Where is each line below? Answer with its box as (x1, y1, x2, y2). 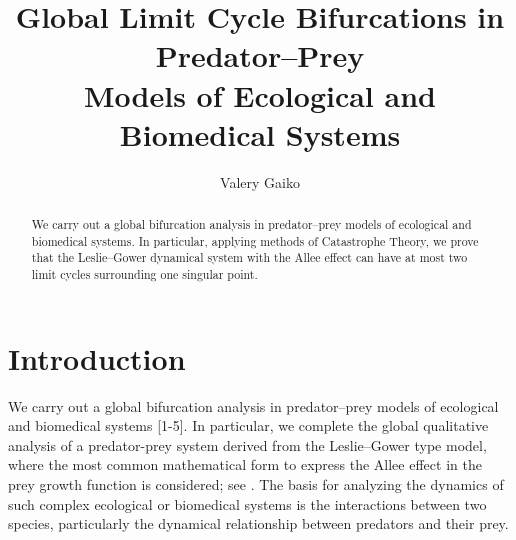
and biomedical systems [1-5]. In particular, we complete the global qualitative (8, 415, 489, 436)
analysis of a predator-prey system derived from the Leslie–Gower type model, (8, 434, 487, 455)
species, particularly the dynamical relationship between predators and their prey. (8, 513, 509, 534)
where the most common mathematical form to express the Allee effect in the (8, 454, 482, 475)
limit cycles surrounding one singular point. (31, 266, 258, 283)
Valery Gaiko (220, 171, 300, 192)
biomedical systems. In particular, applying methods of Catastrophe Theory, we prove (31, 232, 479, 249)
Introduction (8, 337, 186, 378)
